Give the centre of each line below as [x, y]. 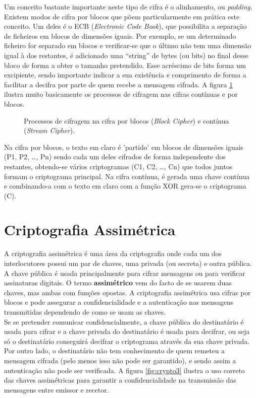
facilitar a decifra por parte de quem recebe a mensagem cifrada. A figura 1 [118, 84]
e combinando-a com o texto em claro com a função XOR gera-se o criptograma [125, 186]
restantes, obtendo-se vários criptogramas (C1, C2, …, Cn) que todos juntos [118, 166]
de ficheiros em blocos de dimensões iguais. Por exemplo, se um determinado [120, 35]
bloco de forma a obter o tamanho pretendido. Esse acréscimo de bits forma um [125, 65]
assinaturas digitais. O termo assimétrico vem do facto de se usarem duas [118, 283]
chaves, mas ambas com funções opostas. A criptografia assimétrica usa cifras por [128, 292]
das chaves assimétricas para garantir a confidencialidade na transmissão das [120, 380]
